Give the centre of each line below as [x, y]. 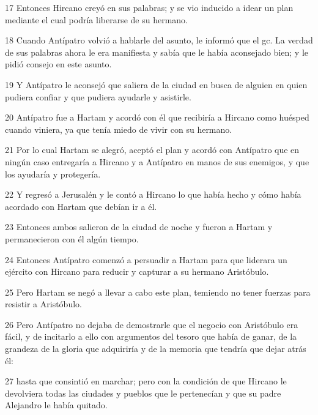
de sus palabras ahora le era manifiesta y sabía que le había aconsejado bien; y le [157, 52]
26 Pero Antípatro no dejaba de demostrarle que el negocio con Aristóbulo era [152, 324]
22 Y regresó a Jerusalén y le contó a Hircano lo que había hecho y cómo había [153, 194]
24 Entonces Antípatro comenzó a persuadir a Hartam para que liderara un [146, 259]
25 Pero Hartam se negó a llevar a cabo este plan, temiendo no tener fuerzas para [158, 292]
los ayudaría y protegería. [53, 174]
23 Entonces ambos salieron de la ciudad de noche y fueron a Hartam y [139, 227]
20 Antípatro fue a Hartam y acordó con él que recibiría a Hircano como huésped [157, 117]
